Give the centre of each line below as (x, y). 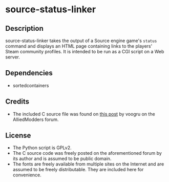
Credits (17, 102)
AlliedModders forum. (36, 119)
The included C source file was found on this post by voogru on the (84, 114)
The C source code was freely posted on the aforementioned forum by (87, 153)
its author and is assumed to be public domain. (62, 159)
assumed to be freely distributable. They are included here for (78, 170)
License (18, 136)
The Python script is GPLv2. (42, 148)
